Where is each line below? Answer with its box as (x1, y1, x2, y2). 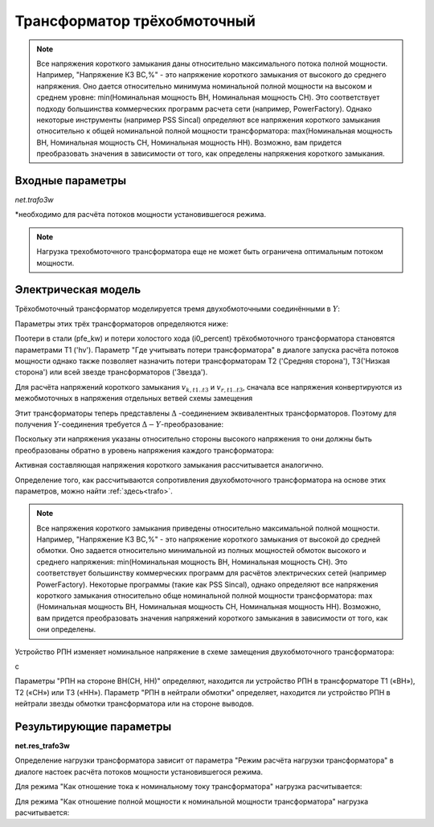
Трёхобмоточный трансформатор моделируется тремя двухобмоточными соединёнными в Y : (14, 304, 341, 313)
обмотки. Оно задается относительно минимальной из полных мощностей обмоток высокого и (36, 546, 366, 555)
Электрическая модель (14, 283, 141, 297)
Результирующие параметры (14, 719, 172, 733)
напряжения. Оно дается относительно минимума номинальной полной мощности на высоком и (36, 81, 373, 91)
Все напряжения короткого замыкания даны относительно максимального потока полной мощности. (36, 59, 388, 68)
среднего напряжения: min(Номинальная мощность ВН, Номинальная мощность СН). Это (36, 557, 348, 567)
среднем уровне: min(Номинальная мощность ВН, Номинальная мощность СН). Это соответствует (36, 92, 380, 102)
